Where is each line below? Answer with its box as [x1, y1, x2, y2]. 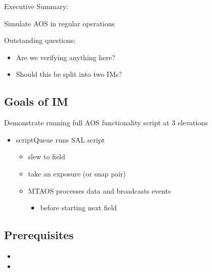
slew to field [28, 151, 65, 162]
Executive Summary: [4, 1, 69, 11]
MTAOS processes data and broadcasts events [28, 185, 171, 196]
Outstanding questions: [4, 35, 76, 46]
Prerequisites [4, 227, 74, 243]
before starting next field [40, 202, 117, 213]
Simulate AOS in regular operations [4, 18, 115, 28]
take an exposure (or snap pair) [28, 168, 126, 178]
